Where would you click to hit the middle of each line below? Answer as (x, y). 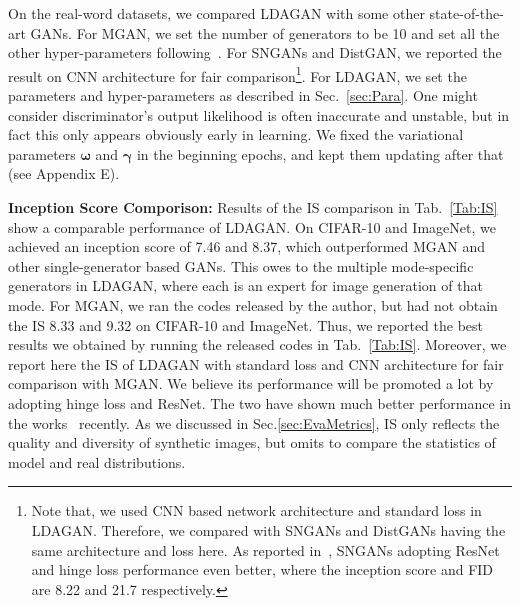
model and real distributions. (97, 461)
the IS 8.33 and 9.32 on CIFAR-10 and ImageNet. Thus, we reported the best (246, 324)
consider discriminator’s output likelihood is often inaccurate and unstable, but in (259, 114)
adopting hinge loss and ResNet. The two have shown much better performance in (260, 402)
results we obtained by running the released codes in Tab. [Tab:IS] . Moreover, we (257, 344)
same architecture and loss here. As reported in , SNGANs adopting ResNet (265, 549)
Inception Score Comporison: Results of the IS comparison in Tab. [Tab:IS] (253, 207)
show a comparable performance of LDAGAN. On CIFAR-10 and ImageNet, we (252, 226)
